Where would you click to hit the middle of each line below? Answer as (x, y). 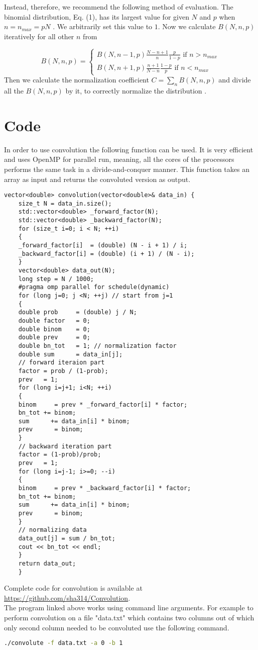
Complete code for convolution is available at (73, 588)
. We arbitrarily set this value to (103, 26)
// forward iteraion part (61, 363)
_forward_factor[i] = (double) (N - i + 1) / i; (103, 246)
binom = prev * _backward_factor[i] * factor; (105, 488)
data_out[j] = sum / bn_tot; (67, 539)
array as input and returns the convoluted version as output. (97, 179)
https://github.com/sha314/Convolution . (67, 597)
